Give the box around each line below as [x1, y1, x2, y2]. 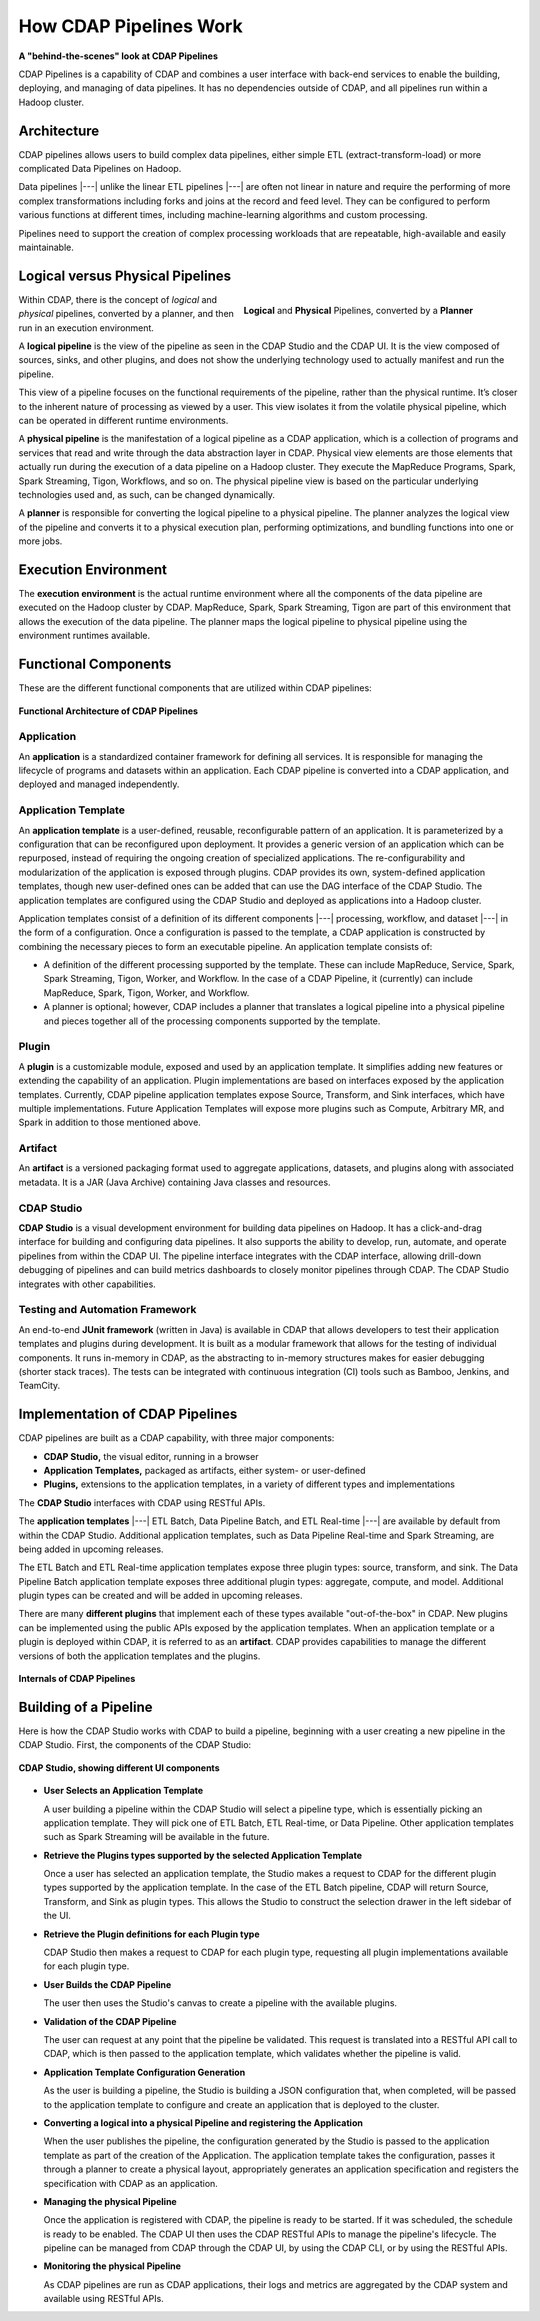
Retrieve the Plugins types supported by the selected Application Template [43, 1849, 363, 1861]
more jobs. [18, 535, 63, 547]
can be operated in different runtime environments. [18, 415, 229, 426]
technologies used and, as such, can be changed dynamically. [18, 488, 275, 500]
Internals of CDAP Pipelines [18, 1673, 136, 1685]
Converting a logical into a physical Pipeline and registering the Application [43, 2116, 364, 2129]
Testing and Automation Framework [18, 1303, 197, 1317]
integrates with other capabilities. [18, 1278, 157, 1290]
